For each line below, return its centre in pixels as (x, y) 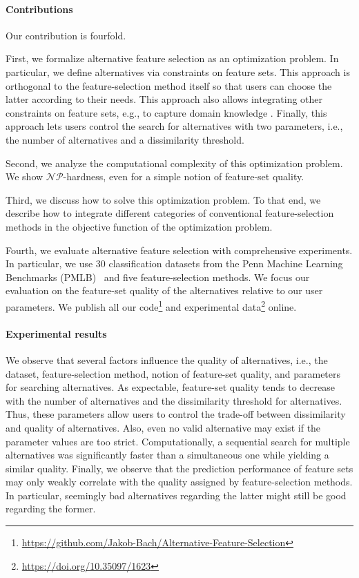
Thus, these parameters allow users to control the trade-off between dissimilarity (176, 414)
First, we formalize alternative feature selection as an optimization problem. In (172, 58)
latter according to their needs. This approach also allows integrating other (164, 99)
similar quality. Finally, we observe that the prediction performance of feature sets (179, 468)
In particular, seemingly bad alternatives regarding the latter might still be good (176, 495)
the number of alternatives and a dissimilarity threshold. (125, 139)
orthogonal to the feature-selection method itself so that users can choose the (169, 85)
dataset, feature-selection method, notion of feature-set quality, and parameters (173, 373)
